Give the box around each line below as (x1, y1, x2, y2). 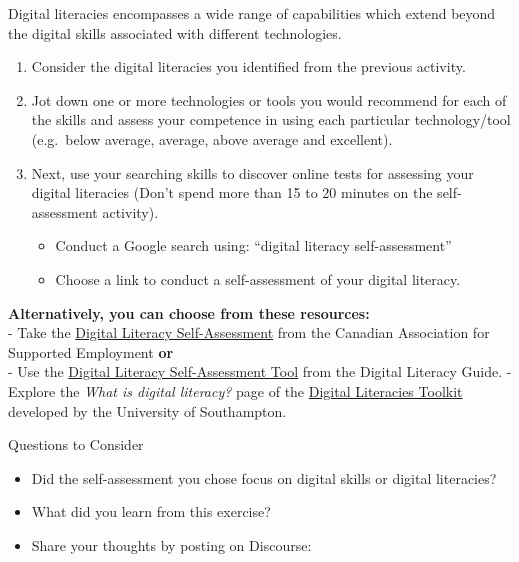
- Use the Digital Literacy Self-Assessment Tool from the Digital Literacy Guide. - (8, 361, 512, 382)
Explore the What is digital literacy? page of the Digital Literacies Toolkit (8, 380, 463, 401)
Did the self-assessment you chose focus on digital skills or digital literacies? (31, 467, 497, 488)
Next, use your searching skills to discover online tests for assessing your (31, 162, 474, 183)
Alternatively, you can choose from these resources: (8, 302, 370, 323)
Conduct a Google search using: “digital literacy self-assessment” (55, 235, 452, 256)
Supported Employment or (8, 341, 174, 362)
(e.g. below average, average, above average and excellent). (31, 128, 393, 149)
